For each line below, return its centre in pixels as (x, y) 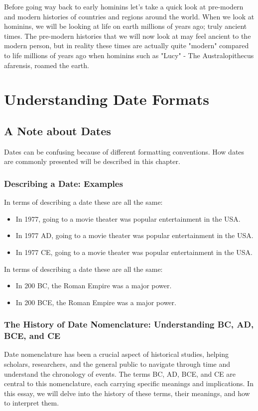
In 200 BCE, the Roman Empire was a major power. (96, 302)
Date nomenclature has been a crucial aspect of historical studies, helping (117, 354)
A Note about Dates (58, 130)
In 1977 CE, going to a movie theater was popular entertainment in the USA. (134, 252)
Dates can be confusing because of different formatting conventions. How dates (124, 151)
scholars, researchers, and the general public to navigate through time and (117, 364)
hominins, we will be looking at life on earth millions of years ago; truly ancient (126, 26)
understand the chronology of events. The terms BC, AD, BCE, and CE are (120, 373)
